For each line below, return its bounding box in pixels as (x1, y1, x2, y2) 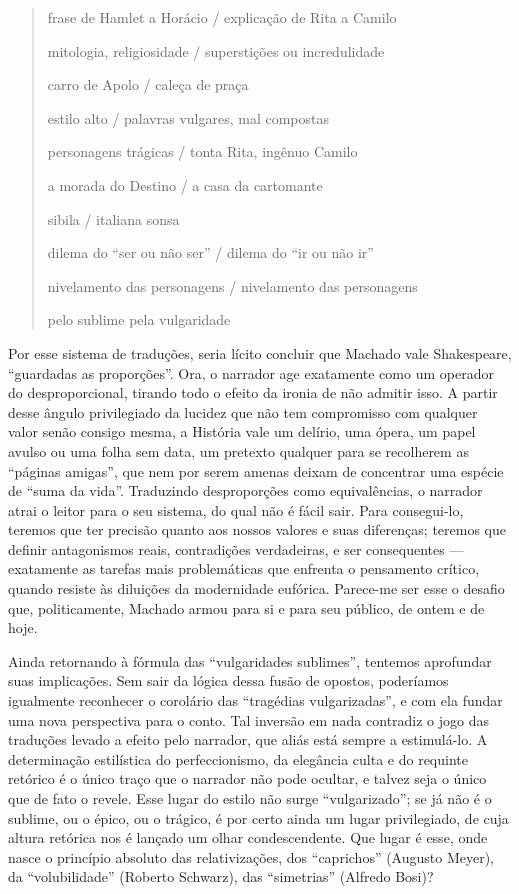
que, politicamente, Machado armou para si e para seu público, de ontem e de (8, 597, 485, 618)
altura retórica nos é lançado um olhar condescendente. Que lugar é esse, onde (8, 827, 488, 848)
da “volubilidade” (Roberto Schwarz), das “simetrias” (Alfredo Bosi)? (8, 866, 434, 887)
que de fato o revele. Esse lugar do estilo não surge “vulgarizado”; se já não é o (8, 788, 492, 808)
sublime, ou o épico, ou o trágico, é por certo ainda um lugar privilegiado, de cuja (8, 807, 509, 828)
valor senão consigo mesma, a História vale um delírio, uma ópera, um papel (8, 421, 476, 442)
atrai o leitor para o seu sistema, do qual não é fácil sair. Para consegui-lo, (8, 499, 464, 520)
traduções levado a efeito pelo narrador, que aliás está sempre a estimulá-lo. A (8, 729, 488, 750)
